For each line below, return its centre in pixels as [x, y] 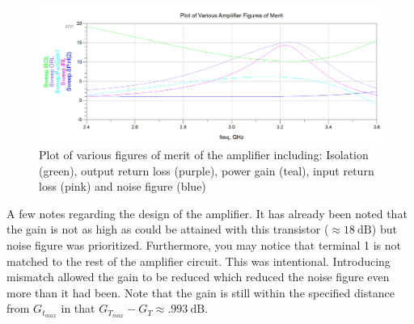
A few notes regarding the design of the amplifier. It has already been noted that [207, 213]
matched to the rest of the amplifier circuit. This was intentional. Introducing [199, 261]
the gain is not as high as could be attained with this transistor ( [168, 229]
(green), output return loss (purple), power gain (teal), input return [207, 170]
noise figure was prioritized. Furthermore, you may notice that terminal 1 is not [204, 244]
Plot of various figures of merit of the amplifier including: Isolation [204, 154]
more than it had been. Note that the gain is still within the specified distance [201, 292]
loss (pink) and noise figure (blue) [123, 186]
